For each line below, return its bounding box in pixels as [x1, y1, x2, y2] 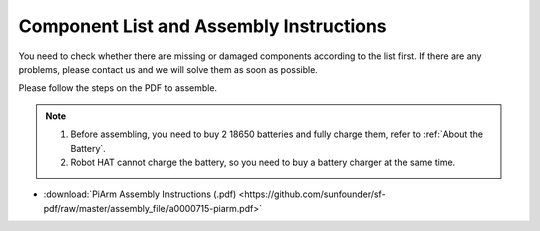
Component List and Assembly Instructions [18, 15, 387, 37]
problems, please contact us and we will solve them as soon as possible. [18, 63, 319, 75]
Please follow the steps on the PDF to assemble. [18, 82, 218, 94]
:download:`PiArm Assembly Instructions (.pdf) [43, 188, 237, 200]
